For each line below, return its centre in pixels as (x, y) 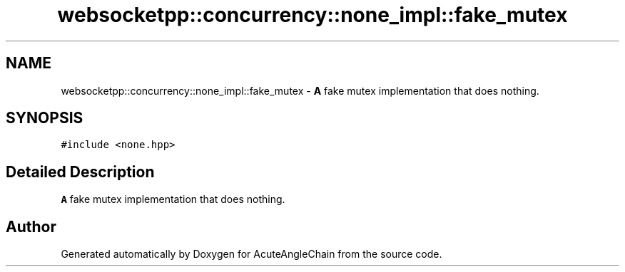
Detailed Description (80, 172)
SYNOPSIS (45, 118)
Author (31, 226)
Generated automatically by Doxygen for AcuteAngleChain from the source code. (251, 254)
